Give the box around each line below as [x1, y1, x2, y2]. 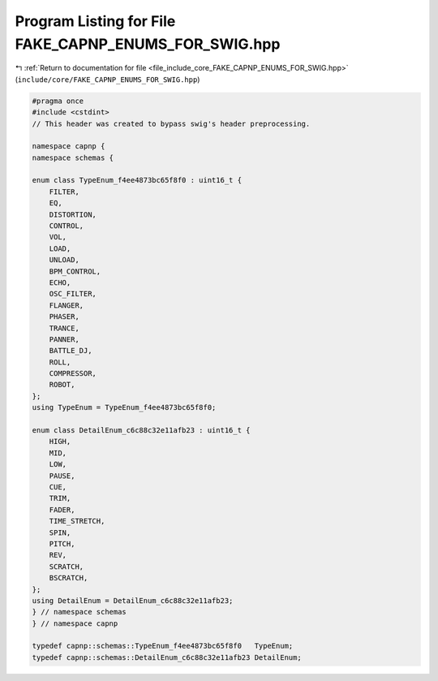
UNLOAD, [49, 256, 80, 265]
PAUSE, [49, 471, 75, 481]
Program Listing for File [15, 12, 176, 30]
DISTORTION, [49, 209, 97, 219]
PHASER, [49, 312, 80, 321]
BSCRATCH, [49, 573, 88, 583]
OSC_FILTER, [49, 289, 97, 299]
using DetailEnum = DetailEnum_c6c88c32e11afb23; [32, 596, 234, 605]
